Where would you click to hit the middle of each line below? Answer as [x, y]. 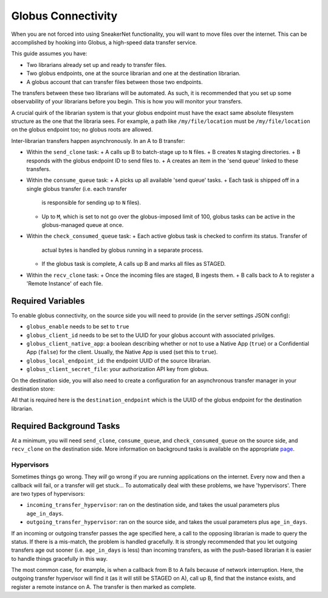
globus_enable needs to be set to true [78, 327]
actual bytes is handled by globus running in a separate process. [122, 250]
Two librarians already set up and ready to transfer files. [97, 64]
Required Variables [48, 301]
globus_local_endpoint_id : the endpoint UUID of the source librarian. [119, 360]
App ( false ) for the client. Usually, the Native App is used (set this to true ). [122, 352]
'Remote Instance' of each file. [65, 283]
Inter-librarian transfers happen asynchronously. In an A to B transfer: [98, 141]
